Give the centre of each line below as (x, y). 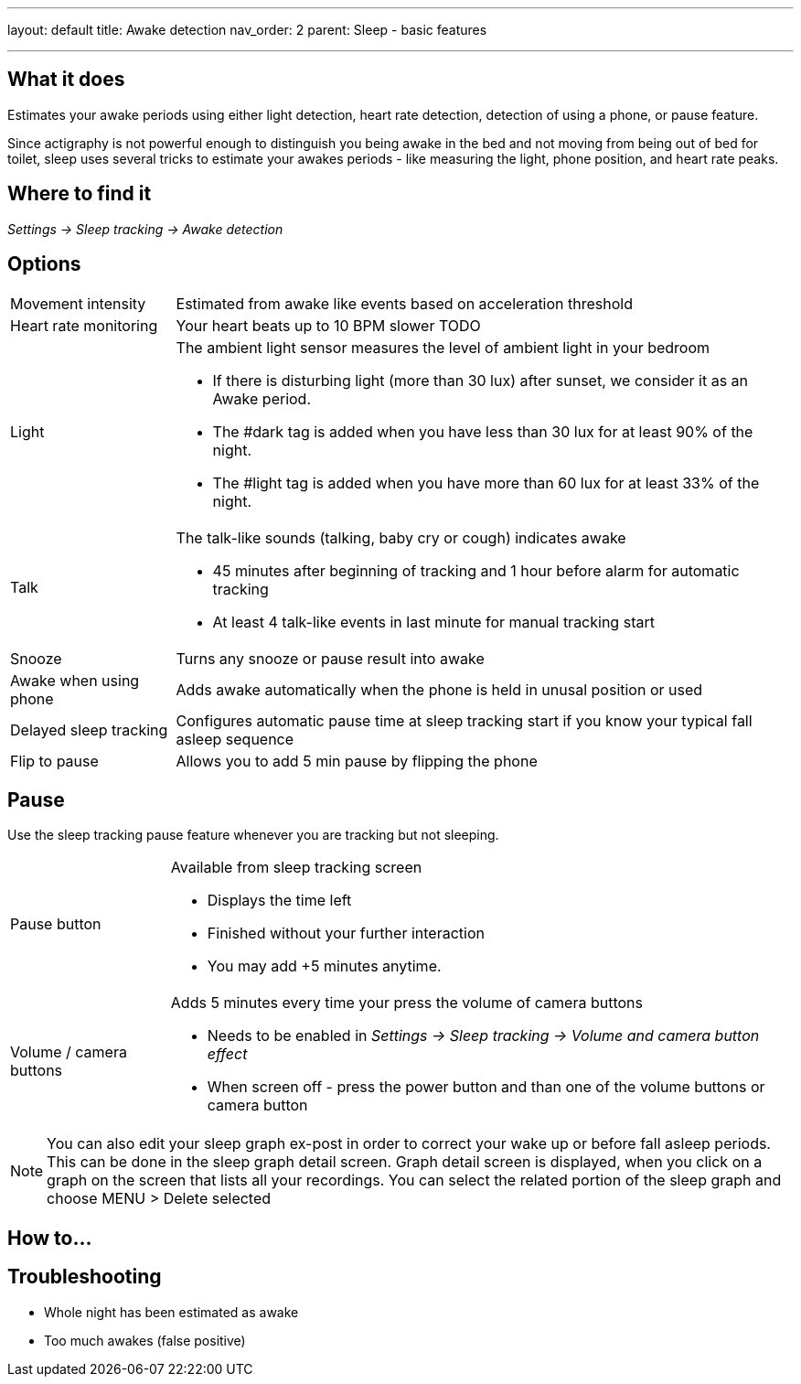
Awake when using (75, 680)
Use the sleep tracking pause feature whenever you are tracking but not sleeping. (253, 835)
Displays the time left (279, 901)
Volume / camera (69, 1052)
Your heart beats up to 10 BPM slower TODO (328, 325)
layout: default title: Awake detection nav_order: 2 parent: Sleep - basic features (247, 30)
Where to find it (80, 194)
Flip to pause (54, 761)
